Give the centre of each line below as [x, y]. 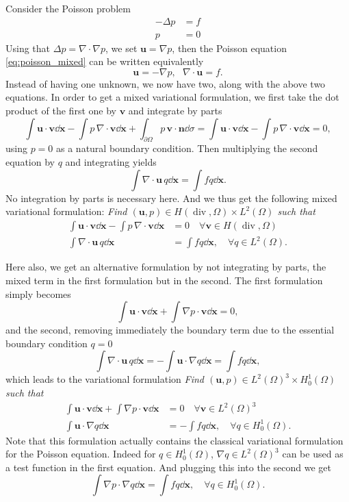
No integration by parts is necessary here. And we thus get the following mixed [171, 198]
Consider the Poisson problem [68, 8]
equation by [30, 162]
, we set [121, 48]
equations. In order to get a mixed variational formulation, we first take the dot [172, 97]
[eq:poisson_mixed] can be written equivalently [105, 61]
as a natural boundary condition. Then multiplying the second [187, 148]
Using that [28, 48]
